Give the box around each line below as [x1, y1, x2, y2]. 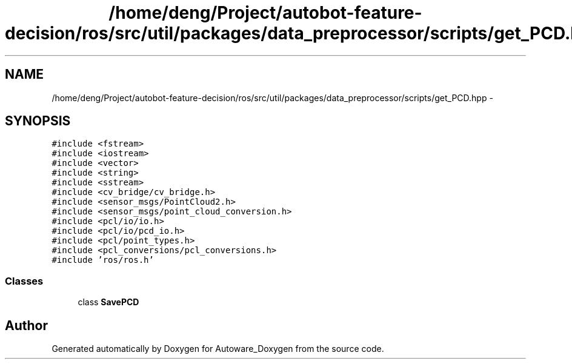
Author [5, 317, 48, 333]
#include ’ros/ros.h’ [52, 255, 154, 265]
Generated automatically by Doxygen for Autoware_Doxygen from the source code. [52, 343, 384, 354]
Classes [5, 274, 44, 287]
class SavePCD [78, 297, 139, 308]
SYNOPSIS [5, 113, 71, 129]
